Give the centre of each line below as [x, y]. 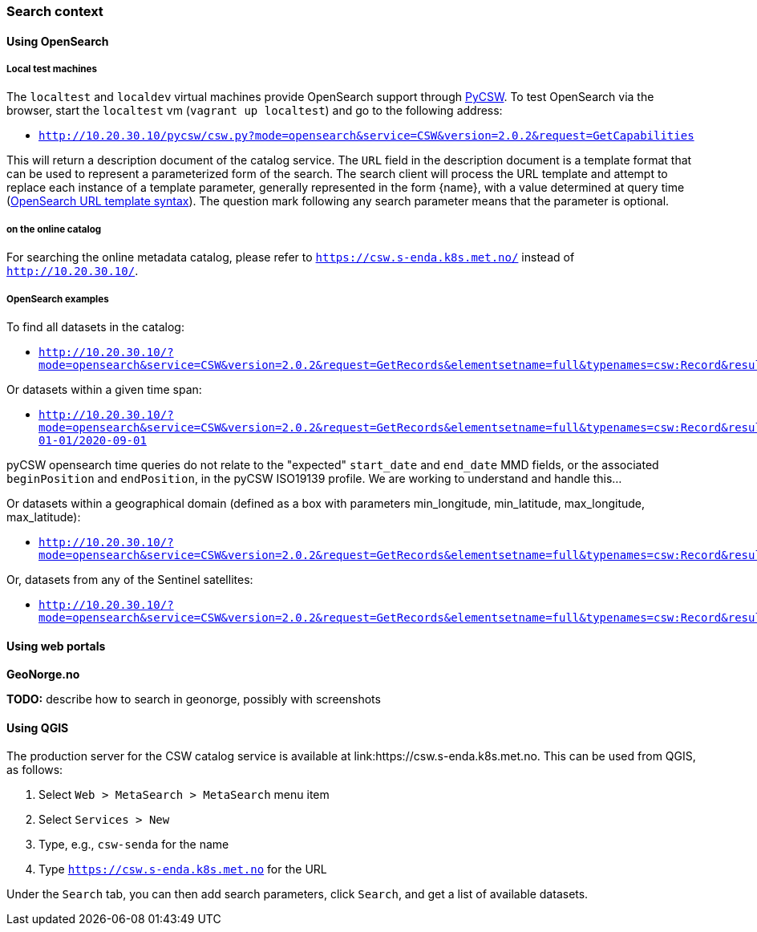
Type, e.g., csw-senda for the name [134, 845]
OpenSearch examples [58, 299]
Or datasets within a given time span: [104, 389]
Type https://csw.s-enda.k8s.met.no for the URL [183, 869]
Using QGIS [38, 727]
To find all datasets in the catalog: [95, 326]
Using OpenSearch [58, 41]
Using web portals [56, 646]
